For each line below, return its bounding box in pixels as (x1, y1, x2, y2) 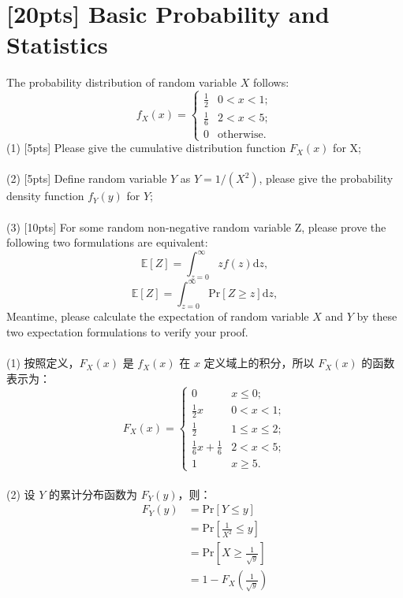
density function (6, 188, 84, 204)
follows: (252, 74, 289, 91)
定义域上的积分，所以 (203, 355, 315, 371)
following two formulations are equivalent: (6, 234, 208, 251)
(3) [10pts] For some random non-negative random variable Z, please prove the (6, 218, 386, 235)
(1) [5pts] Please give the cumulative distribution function (6, 139, 286, 156)
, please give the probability (259, 170, 394, 187)
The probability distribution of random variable (6, 74, 237, 91)
